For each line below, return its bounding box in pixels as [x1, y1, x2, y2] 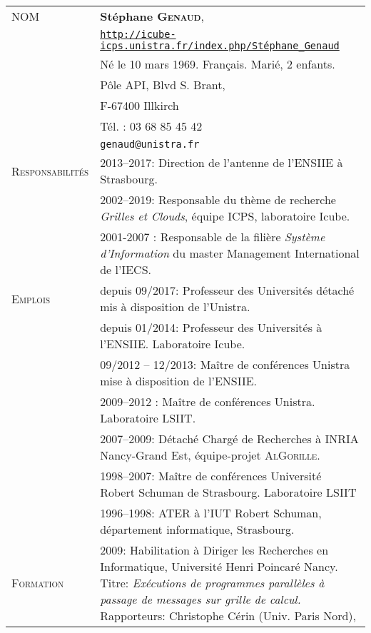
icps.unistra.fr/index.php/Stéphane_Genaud [100, 40, 340, 51]
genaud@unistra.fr [100, 138, 200, 150]
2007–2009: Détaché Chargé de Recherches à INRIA [100, 430, 359, 447]
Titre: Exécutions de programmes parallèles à [100, 574, 325, 591]
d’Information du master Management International [100, 245, 360, 261]
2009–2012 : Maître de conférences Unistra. [100, 393, 315, 410]
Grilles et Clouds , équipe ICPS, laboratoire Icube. [100, 208, 350, 224]
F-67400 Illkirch [100, 97, 179, 113]
